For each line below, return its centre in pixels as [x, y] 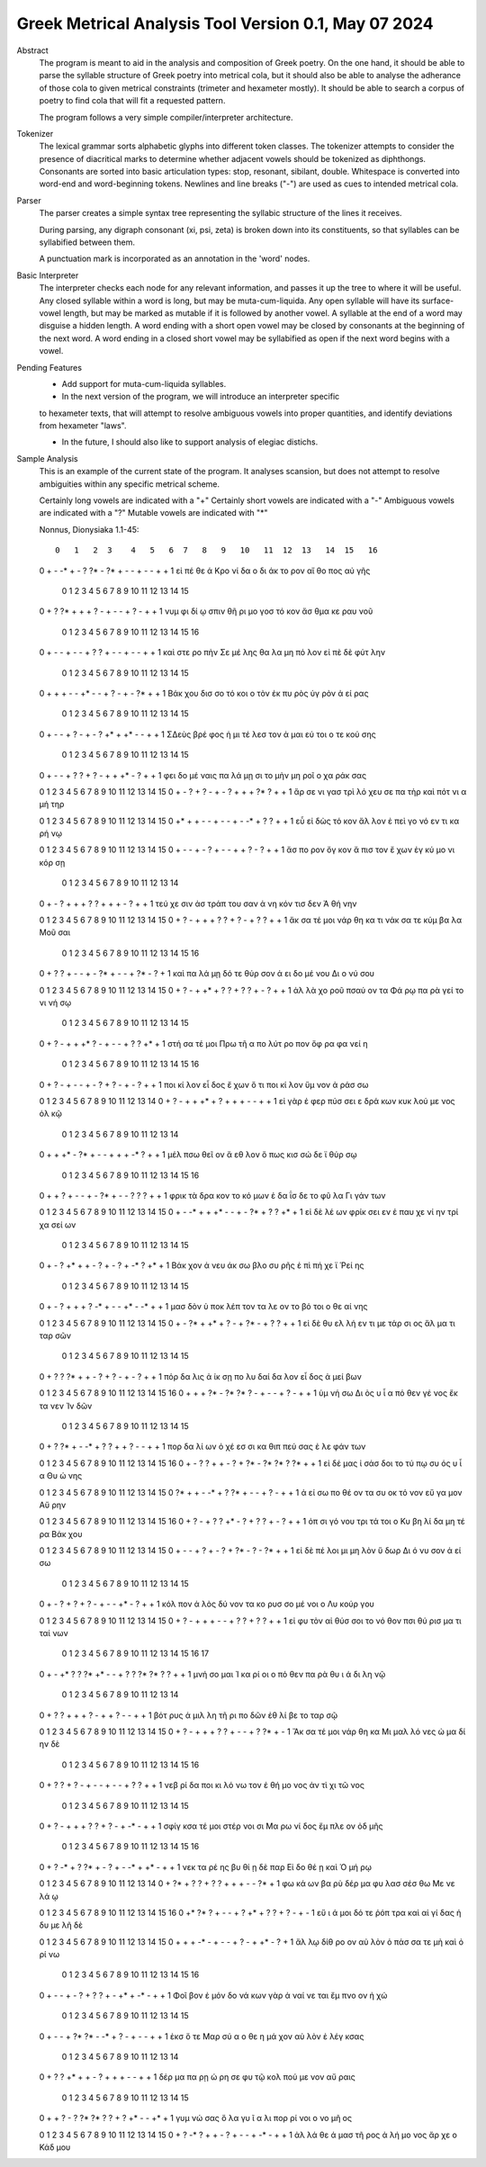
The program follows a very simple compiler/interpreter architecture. [166, 117]
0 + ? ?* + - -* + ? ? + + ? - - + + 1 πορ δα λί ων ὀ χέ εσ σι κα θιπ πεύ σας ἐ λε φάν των [202, 1447]
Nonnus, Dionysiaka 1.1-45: [89, 529]
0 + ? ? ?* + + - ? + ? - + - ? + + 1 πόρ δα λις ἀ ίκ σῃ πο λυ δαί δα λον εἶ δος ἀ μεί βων [200, 1376]
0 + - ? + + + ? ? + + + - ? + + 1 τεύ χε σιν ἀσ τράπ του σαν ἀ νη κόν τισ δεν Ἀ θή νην [198, 904]
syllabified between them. [87, 242]
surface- [438, 301]
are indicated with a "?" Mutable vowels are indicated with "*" [154, 513]
